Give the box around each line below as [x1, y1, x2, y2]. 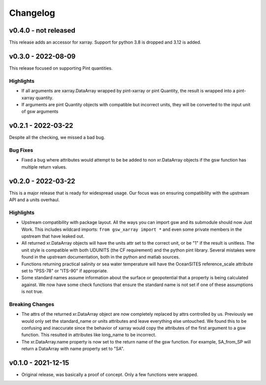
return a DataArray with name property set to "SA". [21, 346, 125, 352]
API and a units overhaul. [9, 197, 60, 203]
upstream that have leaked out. [21, 233, 85, 239]
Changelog [9, 7, 55, 18]
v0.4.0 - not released [9, 26, 76, 35]
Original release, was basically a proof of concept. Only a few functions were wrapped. [21, 372, 199, 378]
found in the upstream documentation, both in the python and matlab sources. [21, 254, 180, 260]
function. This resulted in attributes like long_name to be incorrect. [21, 332, 157, 338]
